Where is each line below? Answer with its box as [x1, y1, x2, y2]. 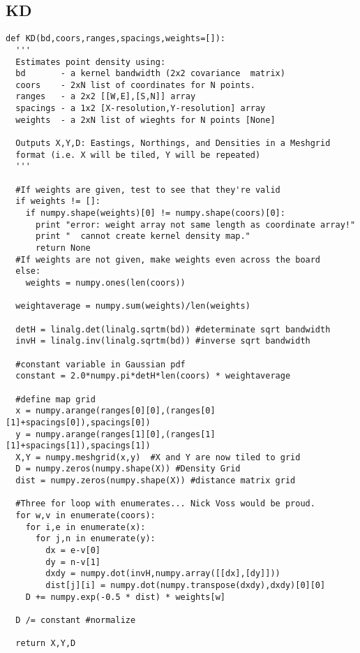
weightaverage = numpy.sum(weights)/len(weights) [15, 301, 250, 311]
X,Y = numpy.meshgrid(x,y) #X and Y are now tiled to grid [15, 452, 301, 462]
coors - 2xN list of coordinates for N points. [15, 80, 255, 90]
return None [35, 243, 91, 254]
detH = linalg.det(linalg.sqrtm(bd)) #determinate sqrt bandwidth [15, 324, 331, 335]
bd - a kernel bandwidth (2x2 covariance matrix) [15, 68, 285, 79]
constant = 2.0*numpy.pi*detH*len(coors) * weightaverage [15, 371, 291, 381]
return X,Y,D [15, 638, 76, 649]
